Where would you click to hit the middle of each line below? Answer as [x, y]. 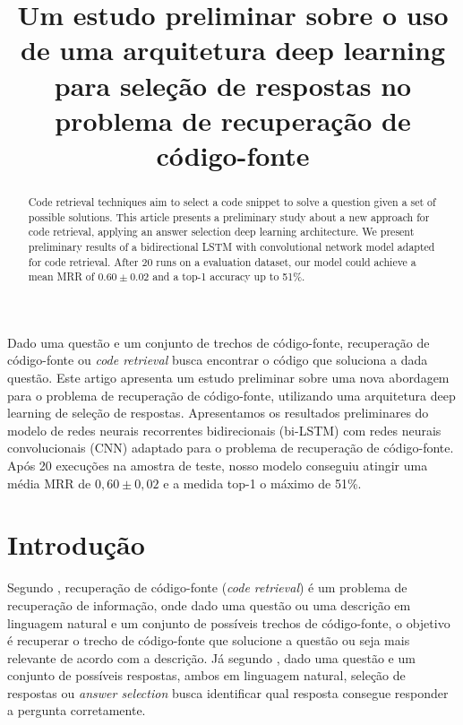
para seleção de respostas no [233, 85]
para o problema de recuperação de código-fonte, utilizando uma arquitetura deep [231, 395]
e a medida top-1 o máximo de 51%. [262, 483]
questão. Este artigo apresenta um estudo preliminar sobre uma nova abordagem [228, 378]
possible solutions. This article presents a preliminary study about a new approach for [229, 216]
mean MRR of [61, 276]
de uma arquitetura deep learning [233, 50]
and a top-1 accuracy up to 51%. [229, 276]
